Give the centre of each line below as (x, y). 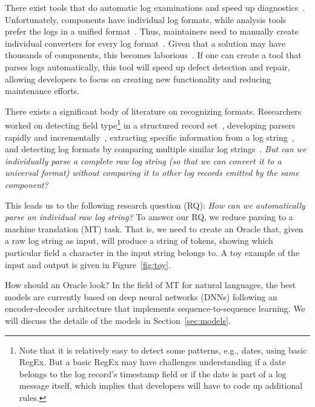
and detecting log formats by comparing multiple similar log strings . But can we (156, 149)
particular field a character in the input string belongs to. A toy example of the (152, 252)
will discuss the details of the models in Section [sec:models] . (118, 320)
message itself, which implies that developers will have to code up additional (161, 385)
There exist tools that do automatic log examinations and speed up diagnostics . (155, 7)
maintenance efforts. (42, 91)
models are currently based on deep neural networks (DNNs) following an (141, 296)
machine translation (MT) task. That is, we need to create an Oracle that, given (154, 228)
